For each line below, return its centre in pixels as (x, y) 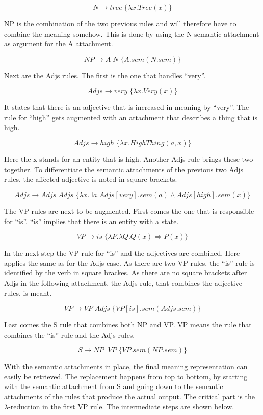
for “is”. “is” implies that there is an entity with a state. (91, 221)
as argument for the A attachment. (59, 44)
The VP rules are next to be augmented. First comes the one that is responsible (129, 211)
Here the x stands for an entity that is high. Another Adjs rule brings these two (129, 159)
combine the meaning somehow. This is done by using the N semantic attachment (132, 33)
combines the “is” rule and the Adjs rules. (70, 334)
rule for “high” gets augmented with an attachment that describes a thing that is (131, 117)
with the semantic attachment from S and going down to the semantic (114, 386)
